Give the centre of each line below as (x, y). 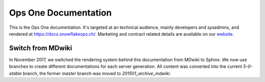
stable (15, 73)
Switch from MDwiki (40, 48)
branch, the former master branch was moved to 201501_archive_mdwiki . (97, 73)
